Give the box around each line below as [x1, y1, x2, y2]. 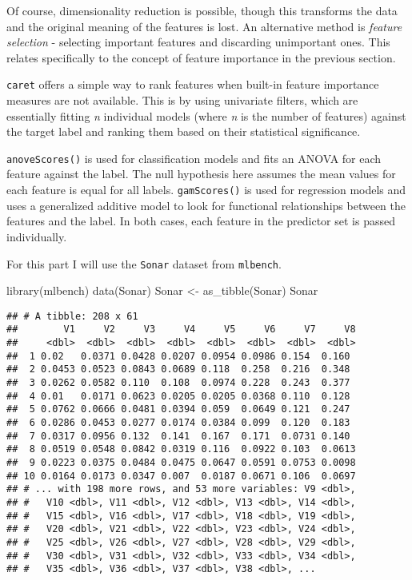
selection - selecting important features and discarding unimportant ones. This [6, 34, 390, 50]
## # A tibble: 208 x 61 [6, 310, 138, 322]
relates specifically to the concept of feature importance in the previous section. [6, 49, 396, 66]
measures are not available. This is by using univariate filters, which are [6, 92, 358, 109]
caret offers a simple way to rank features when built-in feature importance [6, 76, 379, 93]
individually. [6, 228, 67, 244]
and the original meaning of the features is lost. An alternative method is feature [6, 18, 402, 34]
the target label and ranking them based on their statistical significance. [6, 123, 361, 140]
